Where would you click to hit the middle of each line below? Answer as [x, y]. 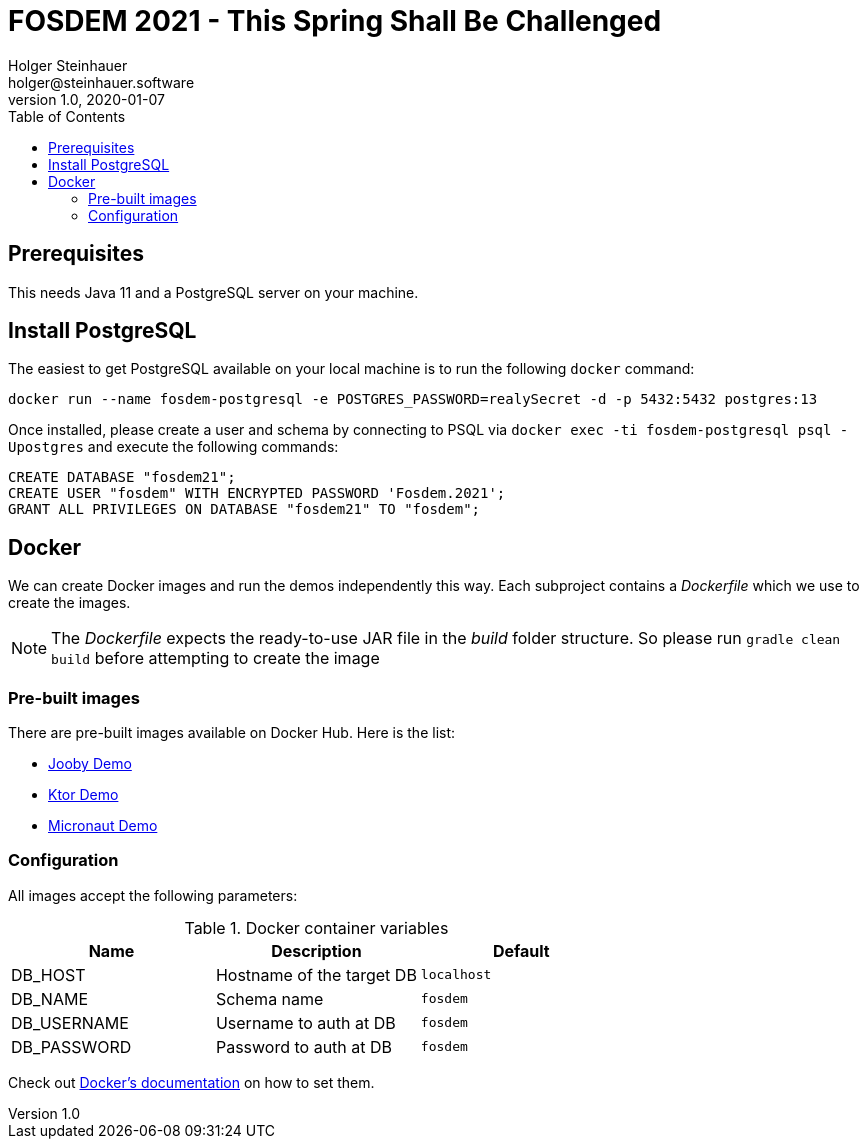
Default [521, 950]
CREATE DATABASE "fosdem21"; [122, 477]
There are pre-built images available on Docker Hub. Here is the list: [232, 733]
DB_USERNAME [70, 1022]
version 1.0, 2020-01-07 [86, 99]
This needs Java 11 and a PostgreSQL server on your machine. [213, 292]
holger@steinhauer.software [101, 82]
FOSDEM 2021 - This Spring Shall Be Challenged [335, 21]
